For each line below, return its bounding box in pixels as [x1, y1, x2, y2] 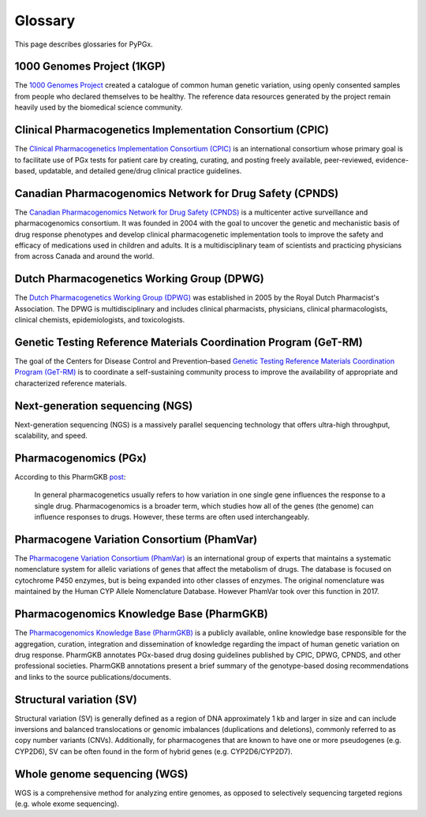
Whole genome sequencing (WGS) [14, 767, 189, 781]
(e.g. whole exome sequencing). [14, 799, 120, 808]
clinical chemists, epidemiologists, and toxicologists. [14, 315, 185, 325]
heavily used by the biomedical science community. [14, 103, 183, 112]
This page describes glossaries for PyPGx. [14, 39, 153, 49]
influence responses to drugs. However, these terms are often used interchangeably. [34, 513, 310, 522]
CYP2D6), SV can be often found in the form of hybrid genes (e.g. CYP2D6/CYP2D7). [14, 746, 293, 756]
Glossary [14, 12, 76, 29]
